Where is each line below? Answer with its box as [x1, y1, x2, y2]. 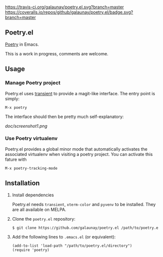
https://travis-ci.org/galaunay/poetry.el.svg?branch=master [5, 4, 124, 10]
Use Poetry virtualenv [5, 135, 58, 142]
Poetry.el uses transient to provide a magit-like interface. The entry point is [5, 90, 155, 96]
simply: [5, 96, 19, 102]
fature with [5, 156, 27, 162]
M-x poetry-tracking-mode [5, 166, 57, 171]
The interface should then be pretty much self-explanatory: [5, 114, 124, 120]
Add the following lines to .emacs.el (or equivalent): [12, 234, 116, 240]
